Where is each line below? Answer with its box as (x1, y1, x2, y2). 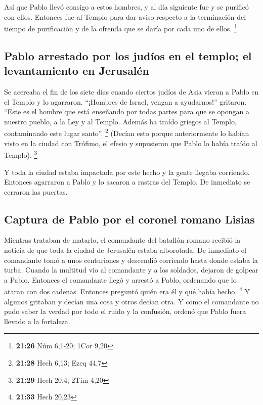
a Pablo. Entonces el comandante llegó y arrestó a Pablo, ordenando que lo (4, 274, 237, 285)
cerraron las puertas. (4, 186, 68, 197)
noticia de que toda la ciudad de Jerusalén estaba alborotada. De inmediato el (4, 245, 246, 255)
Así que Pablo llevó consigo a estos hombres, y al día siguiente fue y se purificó (4, 2, 249, 12)
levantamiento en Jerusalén (4, 63, 149, 78)
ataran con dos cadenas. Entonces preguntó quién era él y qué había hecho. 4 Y (4, 285, 250, 297)
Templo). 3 (4, 148, 37, 160)
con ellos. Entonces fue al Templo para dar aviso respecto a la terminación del (4, 11, 246, 22)
